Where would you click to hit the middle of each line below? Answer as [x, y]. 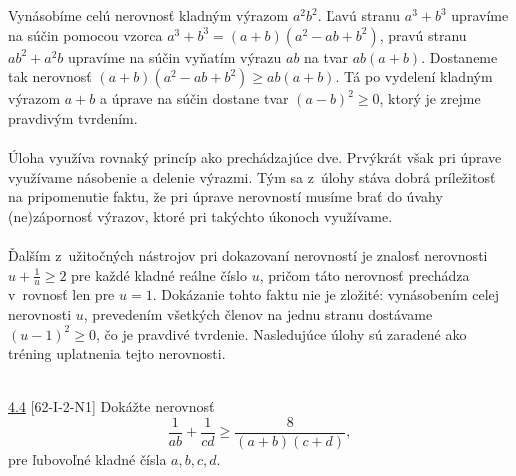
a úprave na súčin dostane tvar [194, 98]
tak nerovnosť [50, 76]
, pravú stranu [423, 34]
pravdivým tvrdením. [73, 117]
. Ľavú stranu [359, 15]
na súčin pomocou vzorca [85, 34]
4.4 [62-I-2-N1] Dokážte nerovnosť [111, 406]
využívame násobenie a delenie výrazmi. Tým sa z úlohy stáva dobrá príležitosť [252, 176]
